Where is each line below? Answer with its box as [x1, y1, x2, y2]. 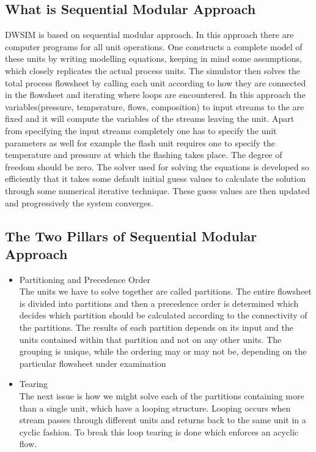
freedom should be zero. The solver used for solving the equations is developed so [5, 160, 309, 173]
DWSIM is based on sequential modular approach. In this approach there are [5, 28, 294, 41]
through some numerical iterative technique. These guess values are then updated [5, 184, 310, 197]
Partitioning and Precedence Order [19, 273, 150, 285]
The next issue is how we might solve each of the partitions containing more [19, 390, 304, 402]
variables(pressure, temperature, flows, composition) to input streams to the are [5, 100, 304, 113]
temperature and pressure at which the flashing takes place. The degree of [5, 148, 282, 161]
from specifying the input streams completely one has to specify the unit [5, 124, 277, 137]
